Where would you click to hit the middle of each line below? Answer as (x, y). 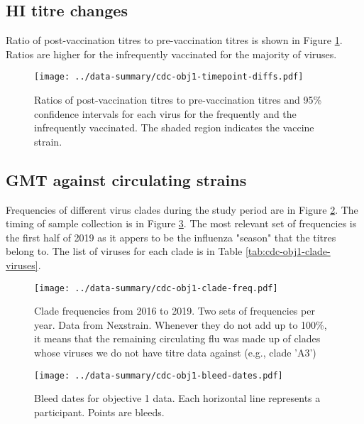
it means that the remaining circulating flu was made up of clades (177, 338)
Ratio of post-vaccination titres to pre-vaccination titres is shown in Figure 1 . (174, 40)
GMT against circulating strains (126, 179)
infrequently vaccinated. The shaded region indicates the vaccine (174, 127)
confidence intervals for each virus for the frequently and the (165, 113)
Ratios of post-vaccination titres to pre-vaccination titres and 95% (178, 100)
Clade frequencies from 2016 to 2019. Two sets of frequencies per (175, 311)
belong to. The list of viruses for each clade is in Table (124, 251)
